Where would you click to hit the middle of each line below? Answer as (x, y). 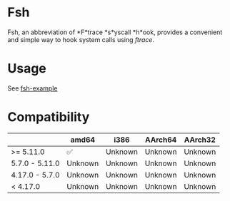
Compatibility (49, 117)
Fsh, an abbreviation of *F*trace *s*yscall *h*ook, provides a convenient (115, 32)
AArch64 (161, 140)
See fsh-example (32, 88)
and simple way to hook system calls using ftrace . (81, 39)
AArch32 (200, 140)
